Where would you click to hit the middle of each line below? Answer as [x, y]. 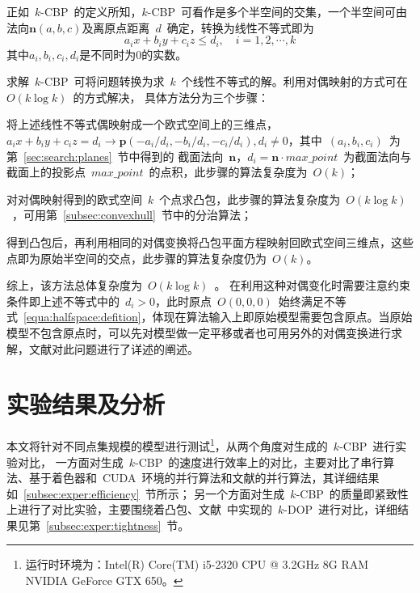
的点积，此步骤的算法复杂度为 [228, 172]
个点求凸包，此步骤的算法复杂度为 [250, 199]
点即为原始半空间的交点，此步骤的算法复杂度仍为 [136, 258]
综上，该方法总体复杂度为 [74, 285]
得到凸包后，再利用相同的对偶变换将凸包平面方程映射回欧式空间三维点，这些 [210, 241]
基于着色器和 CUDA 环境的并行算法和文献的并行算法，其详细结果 [204, 478]
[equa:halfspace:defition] [82, 317]
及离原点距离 [116, 27]
